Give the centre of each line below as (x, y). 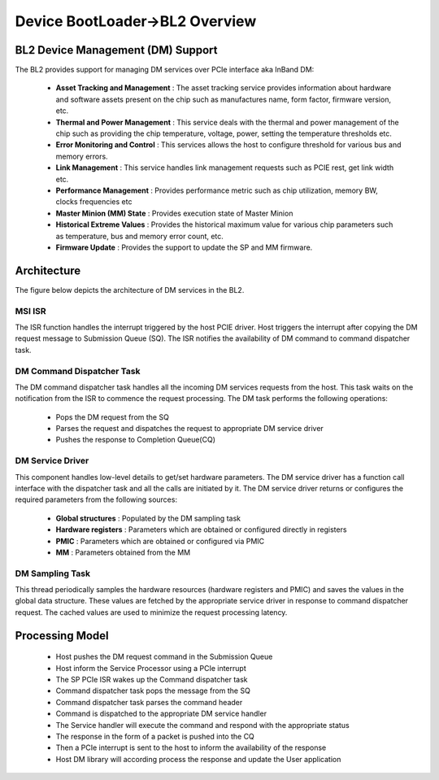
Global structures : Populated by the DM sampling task (148, 518)
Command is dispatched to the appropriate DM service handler (161, 714)
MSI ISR (30, 311)
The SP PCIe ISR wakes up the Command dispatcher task (152, 680)
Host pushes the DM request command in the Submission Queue (164, 657)
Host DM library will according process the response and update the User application (198, 759)
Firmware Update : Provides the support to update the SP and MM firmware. (184, 247)
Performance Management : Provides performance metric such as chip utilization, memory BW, (217, 190)
